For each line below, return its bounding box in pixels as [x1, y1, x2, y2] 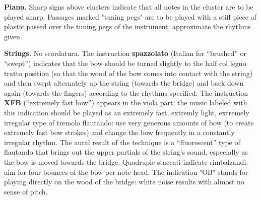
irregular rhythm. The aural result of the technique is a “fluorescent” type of [4, 137, 240, 147]
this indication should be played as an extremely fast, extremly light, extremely [4, 107, 249, 117]
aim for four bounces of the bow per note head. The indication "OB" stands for [4, 166, 248, 177]
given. [4, 31, 22, 41]
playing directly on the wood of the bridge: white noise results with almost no [4, 176, 244, 187]
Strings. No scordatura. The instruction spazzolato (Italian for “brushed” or [4, 48, 246, 58]
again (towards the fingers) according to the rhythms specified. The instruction [4, 87, 248, 98]
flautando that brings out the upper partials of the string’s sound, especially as [4, 147, 248, 157]
